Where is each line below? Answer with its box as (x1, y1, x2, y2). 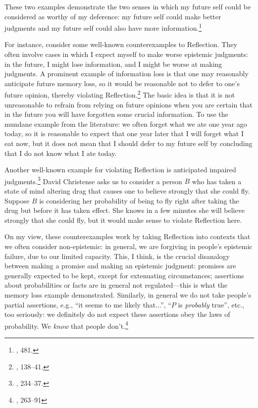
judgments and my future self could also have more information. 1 (4, 21, 202, 33)
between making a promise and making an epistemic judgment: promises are (4, 260, 236, 271)
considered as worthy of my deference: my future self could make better (4, 11, 221, 21)
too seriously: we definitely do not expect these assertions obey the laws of (4, 309, 230, 319)
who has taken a (192, 176, 242, 186)
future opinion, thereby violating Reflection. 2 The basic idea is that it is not (4, 88, 235, 100)
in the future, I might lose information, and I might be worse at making (4, 58, 222, 69)
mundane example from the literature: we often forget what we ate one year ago (4, 118, 247, 129)
